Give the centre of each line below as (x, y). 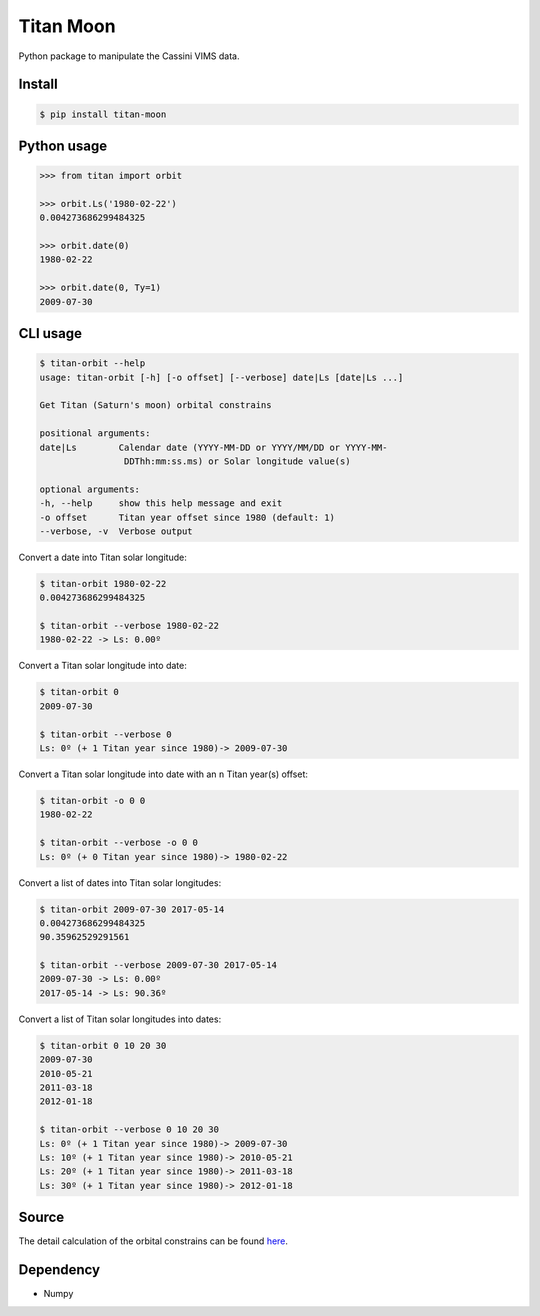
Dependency (59, 1270)
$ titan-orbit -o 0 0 (92, 800)
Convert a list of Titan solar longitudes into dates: (120, 1019)
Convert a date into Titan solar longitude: (102, 557)
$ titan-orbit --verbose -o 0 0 (119, 843)
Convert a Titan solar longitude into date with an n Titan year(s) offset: (163, 774)
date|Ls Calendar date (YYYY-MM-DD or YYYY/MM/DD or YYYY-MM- (213, 447)
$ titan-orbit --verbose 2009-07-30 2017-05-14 (158, 965)
